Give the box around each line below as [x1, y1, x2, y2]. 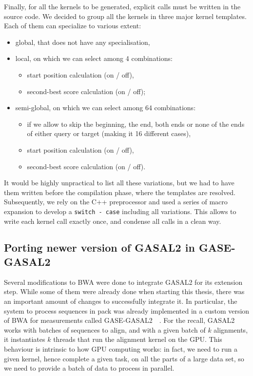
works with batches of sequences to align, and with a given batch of [4, 324, 206, 335]
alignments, [214, 324, 248, 335]
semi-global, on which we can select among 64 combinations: [15, 102, 196, 113]
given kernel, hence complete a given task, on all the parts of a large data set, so [4, 353, 244, 363]
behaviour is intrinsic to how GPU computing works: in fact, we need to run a [4, 343, 238, 354]
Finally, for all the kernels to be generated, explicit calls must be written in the [4, 1, 241, 11]
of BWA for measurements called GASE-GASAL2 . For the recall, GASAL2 [4, 315, 235, 325]
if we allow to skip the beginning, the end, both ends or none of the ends [27, 119, 245, 129]
